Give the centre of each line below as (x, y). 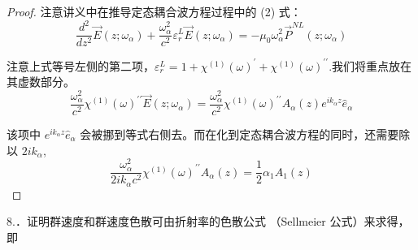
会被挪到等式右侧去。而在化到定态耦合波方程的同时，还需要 (239, 134)
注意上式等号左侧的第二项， (81, 65)
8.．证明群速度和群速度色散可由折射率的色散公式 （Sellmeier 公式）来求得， (208, 221)
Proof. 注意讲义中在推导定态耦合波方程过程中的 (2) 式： (154, 11)
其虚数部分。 (41, 82)
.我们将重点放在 (370, 65)
